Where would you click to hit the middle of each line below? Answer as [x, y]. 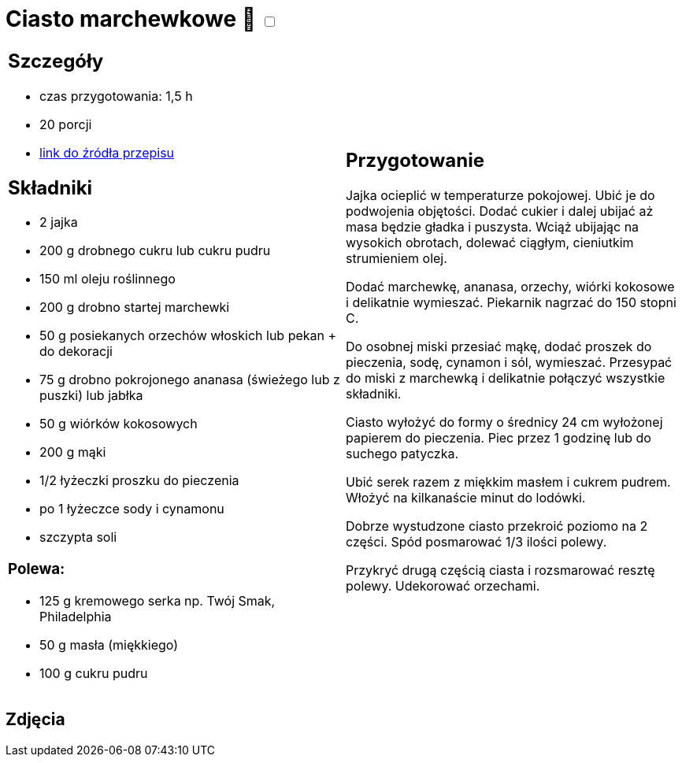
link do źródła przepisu [107, 152]
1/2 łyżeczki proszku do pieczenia [139, 481]
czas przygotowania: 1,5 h [116, 96]
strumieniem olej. [397, 259]
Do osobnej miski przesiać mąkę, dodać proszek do [499, 347]
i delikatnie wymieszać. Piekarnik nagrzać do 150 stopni [511, 303]
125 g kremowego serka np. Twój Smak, [158, 600]
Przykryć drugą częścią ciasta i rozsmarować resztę [500, 570]
